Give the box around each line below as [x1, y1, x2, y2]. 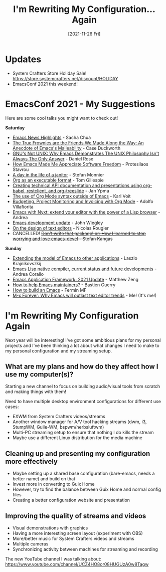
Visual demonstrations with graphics [12, 525, 88, 531]
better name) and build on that [12, 476, 76, 482]
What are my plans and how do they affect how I [5, 362, 158, 370]
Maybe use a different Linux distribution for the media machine [12, 435, 143, 441]
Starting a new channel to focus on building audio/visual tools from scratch [5, 384, 160, 390]
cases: [5, 404, 19, 410]
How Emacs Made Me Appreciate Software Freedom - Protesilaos [12, 161, 149, 167]
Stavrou [12, 166, 29, 172]
